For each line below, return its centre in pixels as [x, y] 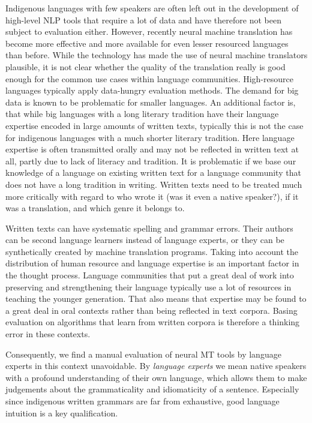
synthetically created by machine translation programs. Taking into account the [152, 251]
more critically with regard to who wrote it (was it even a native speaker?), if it [152, 196]
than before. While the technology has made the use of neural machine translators [157, 55]
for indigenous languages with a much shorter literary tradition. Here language [150, 137]
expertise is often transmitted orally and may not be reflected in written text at [152, 149]
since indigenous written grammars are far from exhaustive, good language [142, 401]
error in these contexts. [48, 334]
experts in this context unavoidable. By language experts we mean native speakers [156, 366]
